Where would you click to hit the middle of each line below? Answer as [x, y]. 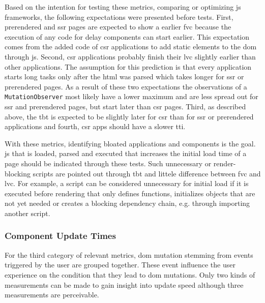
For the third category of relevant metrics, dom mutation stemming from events [129, 254]
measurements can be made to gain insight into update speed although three [124, 284]
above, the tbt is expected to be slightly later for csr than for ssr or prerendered [129, 116]
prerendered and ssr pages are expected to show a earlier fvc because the [118, 27]
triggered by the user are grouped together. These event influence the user [120, 265]
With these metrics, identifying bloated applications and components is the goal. [130, 143]
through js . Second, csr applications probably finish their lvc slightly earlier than [130, 56]
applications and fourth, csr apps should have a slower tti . [95, 126]
